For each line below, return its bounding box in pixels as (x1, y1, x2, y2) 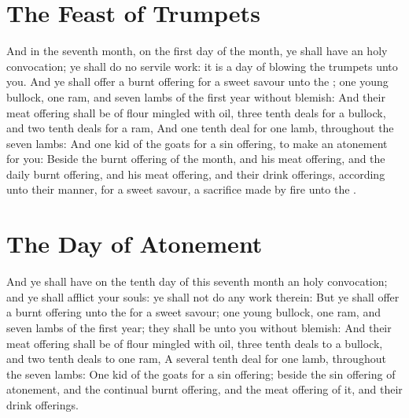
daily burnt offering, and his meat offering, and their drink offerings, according (6, 165, 385, 182)
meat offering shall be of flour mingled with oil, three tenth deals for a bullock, (6, 104, 386, 120)
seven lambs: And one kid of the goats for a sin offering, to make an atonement (6, 135, 388, 151)
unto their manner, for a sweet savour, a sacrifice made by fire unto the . (6, 181, 356, 198)
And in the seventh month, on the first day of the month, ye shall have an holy (6, 43, 388, 59)
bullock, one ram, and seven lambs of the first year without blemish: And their (6, 88, 385, 105)
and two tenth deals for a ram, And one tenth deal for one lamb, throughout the (6, 120, 394, 136)
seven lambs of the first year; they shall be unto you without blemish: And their (6, 319, 392, 335)
